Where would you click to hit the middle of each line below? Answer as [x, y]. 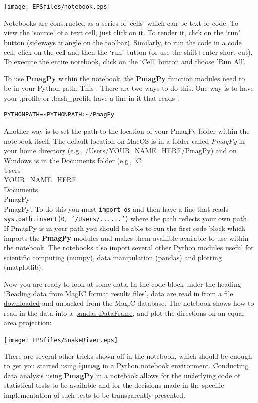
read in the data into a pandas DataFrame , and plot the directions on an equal [124, 313]
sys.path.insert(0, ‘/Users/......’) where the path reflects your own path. [127, 218]
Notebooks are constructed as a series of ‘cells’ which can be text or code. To [121, 23]
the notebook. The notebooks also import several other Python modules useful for [129, 248]
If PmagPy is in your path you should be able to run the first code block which [125, 228]
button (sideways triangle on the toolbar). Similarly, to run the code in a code [123, 42]
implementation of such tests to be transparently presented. [95, 395]
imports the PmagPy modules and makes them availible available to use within [126, 238]
